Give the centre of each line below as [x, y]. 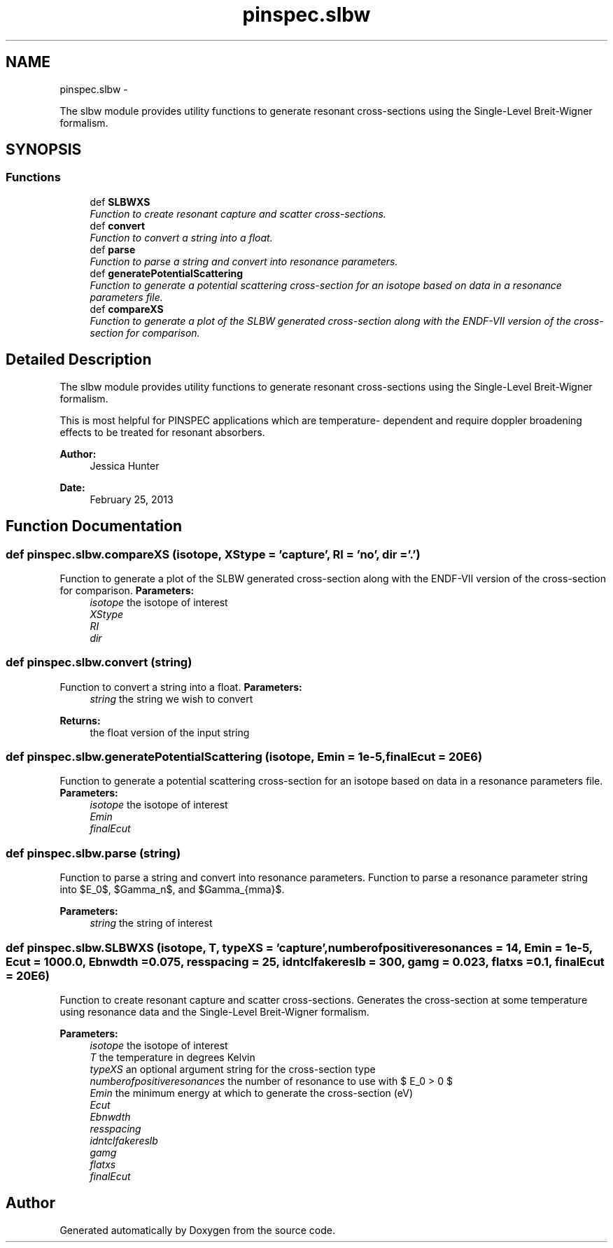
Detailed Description [79, 360]
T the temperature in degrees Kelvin [172, 1057]
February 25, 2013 [132, 499]
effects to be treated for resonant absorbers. [162, 432]
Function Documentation [94, 526]
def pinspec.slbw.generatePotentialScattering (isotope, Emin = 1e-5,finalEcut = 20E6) [244, 757]
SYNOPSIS [44, 150]
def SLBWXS [120, 202]
